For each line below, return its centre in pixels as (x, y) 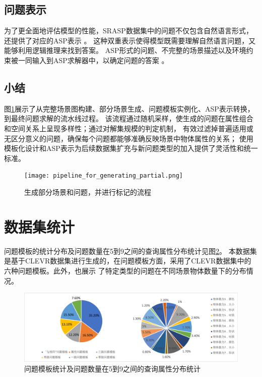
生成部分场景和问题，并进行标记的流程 (88, 192)
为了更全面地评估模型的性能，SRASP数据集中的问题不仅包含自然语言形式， (128, 31)
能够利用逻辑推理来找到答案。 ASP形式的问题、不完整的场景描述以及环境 (125, 50)
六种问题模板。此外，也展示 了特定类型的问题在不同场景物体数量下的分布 (125, 270)
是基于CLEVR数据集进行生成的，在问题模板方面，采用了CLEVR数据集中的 (128, 261)
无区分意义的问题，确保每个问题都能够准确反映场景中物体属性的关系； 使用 (129, 138)
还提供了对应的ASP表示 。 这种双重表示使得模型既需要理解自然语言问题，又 (130, 40)
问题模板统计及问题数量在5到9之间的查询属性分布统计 (112, 369)
